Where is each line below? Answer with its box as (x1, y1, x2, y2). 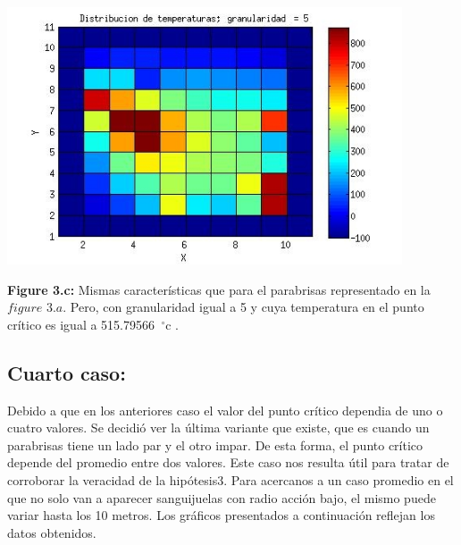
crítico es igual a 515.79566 (7, 314, 155, 333)
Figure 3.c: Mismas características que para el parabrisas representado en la (7, 280, 431, 298)
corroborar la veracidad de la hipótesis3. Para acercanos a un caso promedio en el (7, 470, 454, 489)
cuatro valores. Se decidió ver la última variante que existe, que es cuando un (7, 418, 430, 437)
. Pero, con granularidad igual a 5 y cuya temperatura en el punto (63, 298, 424, 316)
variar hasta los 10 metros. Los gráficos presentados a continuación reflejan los (7, 506, 435, 524)
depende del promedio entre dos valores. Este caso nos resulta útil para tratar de (7, 453, 449, 472)
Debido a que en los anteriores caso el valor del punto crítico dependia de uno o (7, 400, 443, 419)
